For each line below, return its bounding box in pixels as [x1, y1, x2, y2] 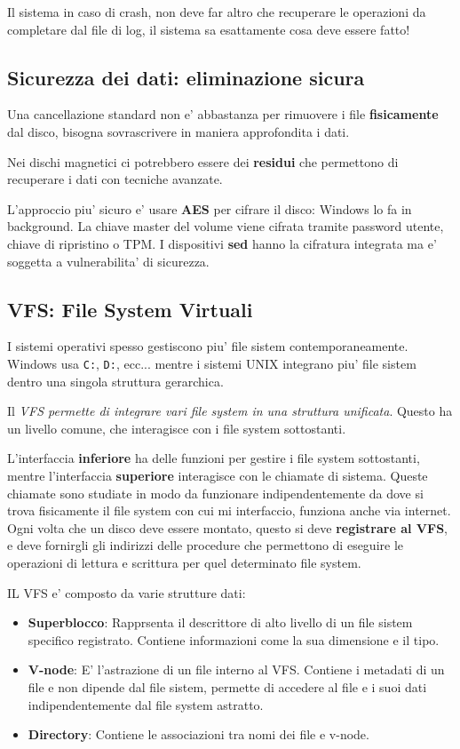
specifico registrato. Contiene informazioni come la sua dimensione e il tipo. [28, 630, 440, 649]
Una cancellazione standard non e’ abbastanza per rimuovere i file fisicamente [7, 105, 439, 124]
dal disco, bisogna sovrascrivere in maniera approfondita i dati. [7, 122, 350, 140]
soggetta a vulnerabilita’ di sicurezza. [7, 251, 210, 270]
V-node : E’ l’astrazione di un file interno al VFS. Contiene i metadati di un [28, 660, 445, 679]
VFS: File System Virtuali [7, 295, 253, 323]
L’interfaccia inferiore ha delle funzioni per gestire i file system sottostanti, [7, 449, 420, 467]
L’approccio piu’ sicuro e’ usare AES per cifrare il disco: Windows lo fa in [7, 199, 412, 218]
